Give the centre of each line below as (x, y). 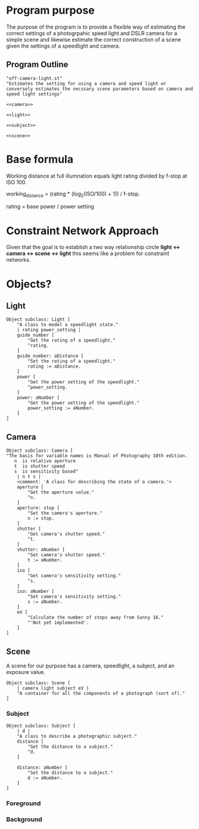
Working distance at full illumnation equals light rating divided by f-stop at (97, 176)
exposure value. (26, 672)
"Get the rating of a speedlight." (72, 340)
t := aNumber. (45, 560)
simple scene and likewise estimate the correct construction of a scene (94, 39)
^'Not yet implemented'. (58, 623)
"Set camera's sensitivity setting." (74, 597)
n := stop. (41, 518)
